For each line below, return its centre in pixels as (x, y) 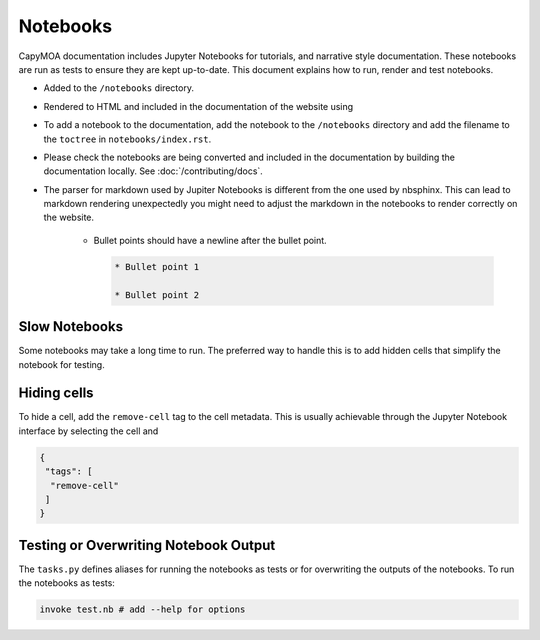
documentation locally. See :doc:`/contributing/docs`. (153, 171)
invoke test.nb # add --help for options (142, 609)
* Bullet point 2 (157, 294)
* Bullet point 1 (157, 266)
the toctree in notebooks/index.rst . (127, 139)
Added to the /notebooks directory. (119, 88)
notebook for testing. (61, 364)
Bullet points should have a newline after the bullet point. (210, 240)
